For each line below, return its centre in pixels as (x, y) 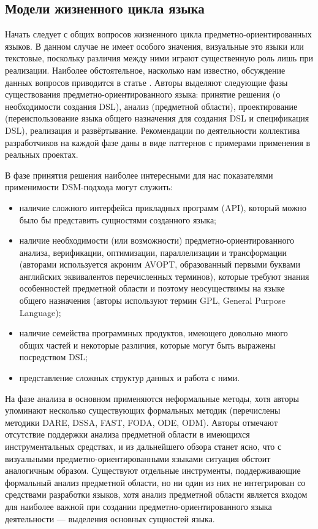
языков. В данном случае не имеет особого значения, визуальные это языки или (154, 46)
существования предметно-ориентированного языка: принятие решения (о (143, 94)
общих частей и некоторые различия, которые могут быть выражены (147, 345)
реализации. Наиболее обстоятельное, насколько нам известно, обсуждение (145, 70)
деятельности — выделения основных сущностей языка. (110, 518)
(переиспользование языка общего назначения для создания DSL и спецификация (157, 118)
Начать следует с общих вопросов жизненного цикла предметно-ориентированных (158, 34)
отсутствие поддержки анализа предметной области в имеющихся (127, 434)
